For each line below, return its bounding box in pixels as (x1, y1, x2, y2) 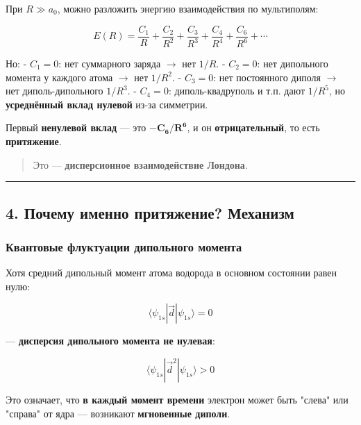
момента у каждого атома (6, 69, 113, 84)
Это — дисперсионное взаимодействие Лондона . (33, 157, 248, 172)
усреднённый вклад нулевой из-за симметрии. (6, 97, 208, 111)
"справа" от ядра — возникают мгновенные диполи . (6, 406, 230, 420)
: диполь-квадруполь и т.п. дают (168, 83, 305, 98)
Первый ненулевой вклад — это (6, 120, 146, 135)
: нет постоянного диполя (213, 69, 321, 84)
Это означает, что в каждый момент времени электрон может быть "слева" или (6, 392, 349, 406)
